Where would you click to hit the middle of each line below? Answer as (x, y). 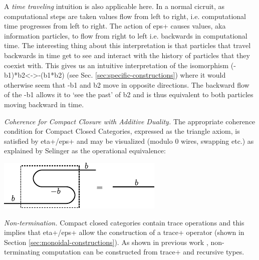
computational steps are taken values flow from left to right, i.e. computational (125, 16)
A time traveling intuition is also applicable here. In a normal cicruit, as (114, 6)
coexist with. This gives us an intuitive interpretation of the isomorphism (116, 65)
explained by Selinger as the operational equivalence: (85, 151)
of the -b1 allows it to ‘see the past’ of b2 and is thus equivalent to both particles (129, 94)
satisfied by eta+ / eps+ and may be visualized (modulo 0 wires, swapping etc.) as (129, 141)
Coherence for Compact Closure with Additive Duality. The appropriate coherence (130, 121)
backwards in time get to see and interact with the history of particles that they (127, 55)
